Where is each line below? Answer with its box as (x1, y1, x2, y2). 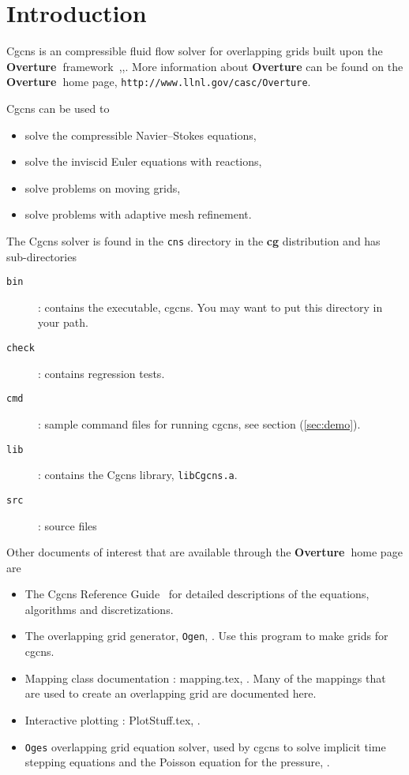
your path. (38, 314, 88, 331)
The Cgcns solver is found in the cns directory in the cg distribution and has (6, 232, 381, 249)
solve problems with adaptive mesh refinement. (24, 206, 252, 223)
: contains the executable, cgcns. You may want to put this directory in (38, 298, 383, 315)
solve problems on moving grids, (24, 179, 181, 196)
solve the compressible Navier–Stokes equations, (24, 126, 257, 143)
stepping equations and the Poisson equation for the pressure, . (24, 754, 330, 770)
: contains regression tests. (38, 365, 165, 381)
